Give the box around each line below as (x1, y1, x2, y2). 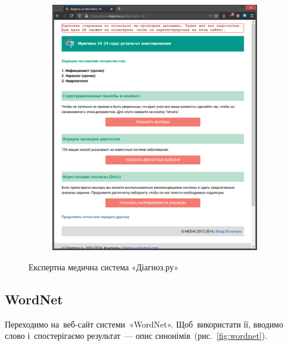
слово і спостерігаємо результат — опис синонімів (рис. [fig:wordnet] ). (5, 329, 268, 342)
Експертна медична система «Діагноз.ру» (29, 261, 179, 273)
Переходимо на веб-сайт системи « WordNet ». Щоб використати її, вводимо (5, 317, 283, 330)
